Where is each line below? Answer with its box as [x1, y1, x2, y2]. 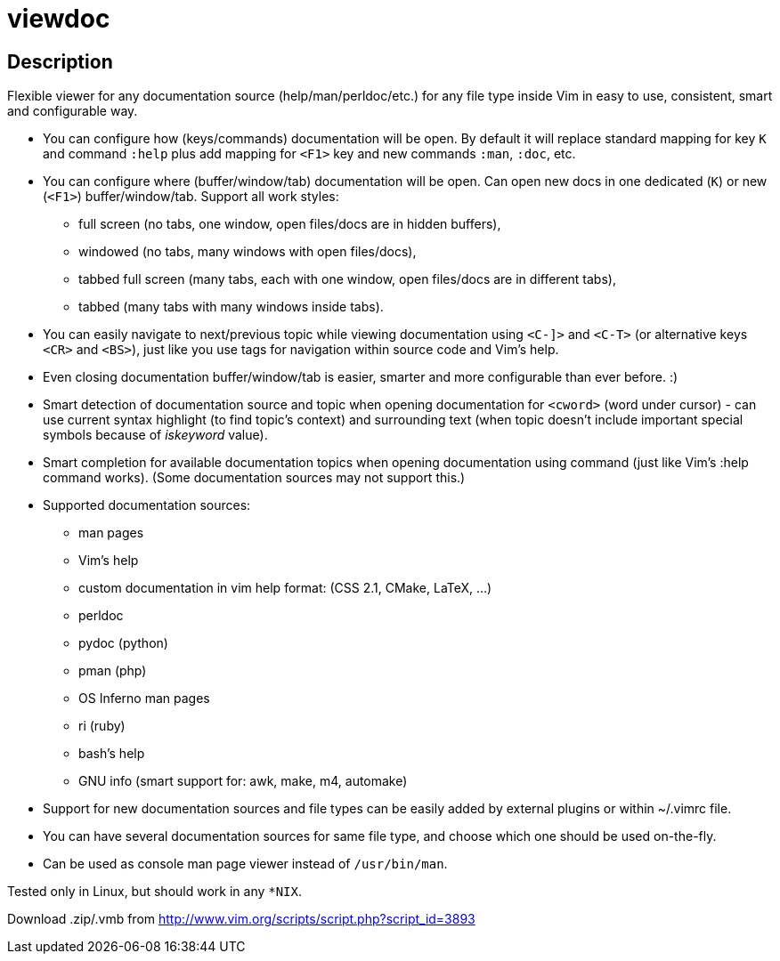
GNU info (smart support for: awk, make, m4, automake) [78, 773, 408, 789]
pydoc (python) [78, 635, 168, 651]
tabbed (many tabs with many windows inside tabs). [78, 299, 384, 315]
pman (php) [78, 663, 147, 679]
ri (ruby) [78, 718, 126, 734]
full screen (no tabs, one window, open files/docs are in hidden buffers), [78, 216, 501, 232]
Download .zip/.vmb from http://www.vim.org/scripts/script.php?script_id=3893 [7, 911, 475, 927]
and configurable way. [7, 103, 138, 119]
